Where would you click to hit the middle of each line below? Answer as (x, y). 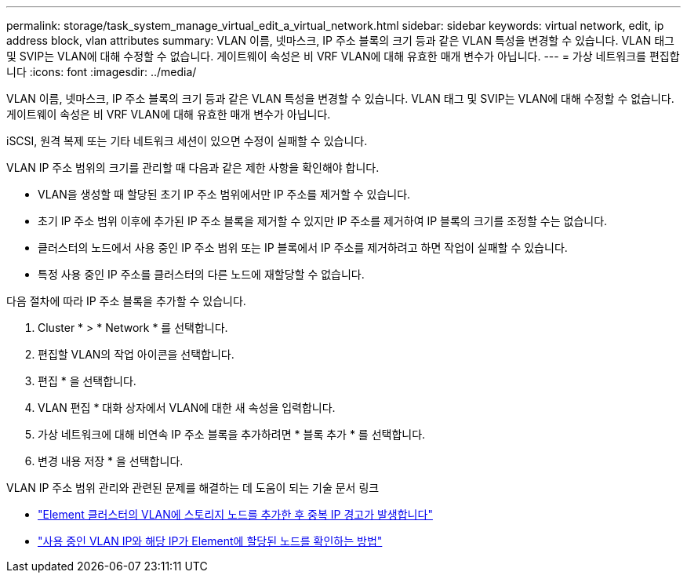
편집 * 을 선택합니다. (87, 381)
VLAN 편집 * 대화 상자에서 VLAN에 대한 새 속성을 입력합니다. (187, 408)
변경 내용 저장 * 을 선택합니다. (111, 461)
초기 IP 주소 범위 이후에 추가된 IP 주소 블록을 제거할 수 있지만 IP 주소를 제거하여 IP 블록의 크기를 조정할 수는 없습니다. (323, 221)
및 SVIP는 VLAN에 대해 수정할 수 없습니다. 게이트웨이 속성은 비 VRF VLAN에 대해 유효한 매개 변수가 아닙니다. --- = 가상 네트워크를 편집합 (343, 56)
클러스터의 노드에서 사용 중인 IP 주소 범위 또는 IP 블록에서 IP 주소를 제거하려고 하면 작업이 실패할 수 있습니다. (303, 248)
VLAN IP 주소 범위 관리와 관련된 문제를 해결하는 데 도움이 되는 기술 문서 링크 (193, 488)
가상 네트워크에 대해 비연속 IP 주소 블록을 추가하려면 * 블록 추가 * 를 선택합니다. (232, 434)
